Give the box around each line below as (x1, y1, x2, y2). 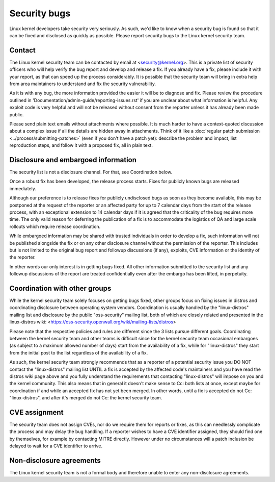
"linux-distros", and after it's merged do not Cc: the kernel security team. (9, 395, 162, 401)
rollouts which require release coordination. (9, 223, 101, 230)
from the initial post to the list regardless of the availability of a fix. (9, 349, 148, 356)
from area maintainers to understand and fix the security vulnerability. (9, 81, 156, 87)
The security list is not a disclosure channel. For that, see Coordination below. (9, 169, 173, 175)
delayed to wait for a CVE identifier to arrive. (9, 443, 103, 449)
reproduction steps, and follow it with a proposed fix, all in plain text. (9, 142, 153, 148)
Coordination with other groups (9, 284, 112, 293)
